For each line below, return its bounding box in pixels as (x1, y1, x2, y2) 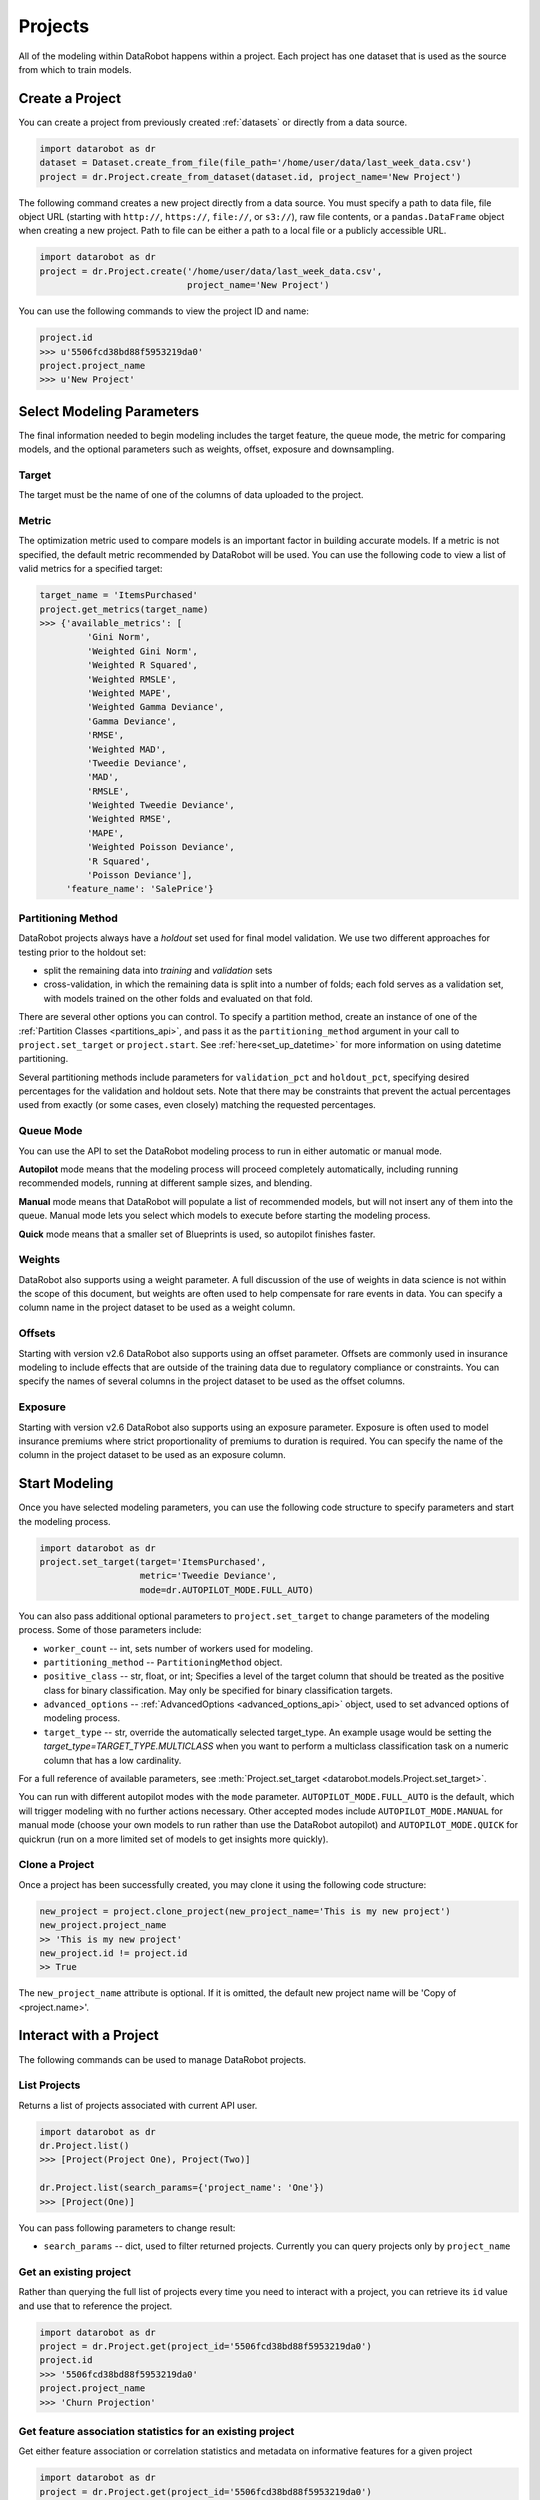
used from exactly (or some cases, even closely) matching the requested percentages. (18, 1099, 377, 1111)
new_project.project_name (39, 1920, 167, 1931)
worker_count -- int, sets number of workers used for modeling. (43, 1642, 314, 1654)
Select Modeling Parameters (18, 403, 200, 420)
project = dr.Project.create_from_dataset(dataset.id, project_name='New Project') (39, 171, 462, 182)
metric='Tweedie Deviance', (139, 1570, 277, 1582)
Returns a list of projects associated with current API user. (18, 2099, 258, 2111)
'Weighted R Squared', (86, 660, 199, 671)
